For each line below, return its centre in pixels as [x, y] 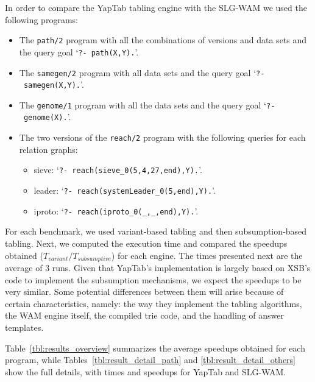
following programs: [41, 19]
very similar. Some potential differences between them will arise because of [144, 292]
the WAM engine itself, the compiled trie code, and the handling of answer [144, 315]
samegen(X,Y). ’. [54, 84]
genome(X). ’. [47, 117]
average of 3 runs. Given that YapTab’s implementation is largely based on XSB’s [158, 267]
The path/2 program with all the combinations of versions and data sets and [163, 40]
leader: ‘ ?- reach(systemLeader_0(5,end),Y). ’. [125, 190]
